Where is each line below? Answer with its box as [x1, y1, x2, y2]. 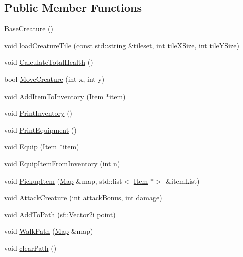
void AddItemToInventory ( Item [4, 91, 104, 101]
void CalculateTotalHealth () [4, 57, 93, 67]
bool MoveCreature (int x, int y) [4, 73, 105, 84]
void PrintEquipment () [4, 124, 77, 135]
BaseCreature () [4, 23, 53, 34]
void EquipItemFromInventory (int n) [4, 158, 120, 168]
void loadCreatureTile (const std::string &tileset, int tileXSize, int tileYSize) [4, 40, 239, 50]
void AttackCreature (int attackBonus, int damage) [4, 192, 163, 203]
